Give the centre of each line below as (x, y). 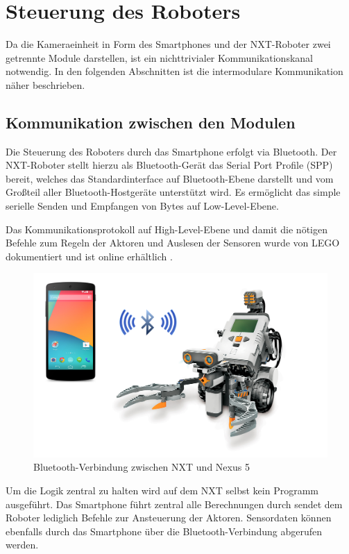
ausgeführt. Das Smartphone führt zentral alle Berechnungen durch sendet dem (174, 504)
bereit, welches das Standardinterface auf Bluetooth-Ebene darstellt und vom (170, 178)
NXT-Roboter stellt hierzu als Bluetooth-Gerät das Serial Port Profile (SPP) (169, 165)
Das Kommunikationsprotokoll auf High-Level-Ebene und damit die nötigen (167, 229)
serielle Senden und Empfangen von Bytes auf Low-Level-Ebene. (142, 206)
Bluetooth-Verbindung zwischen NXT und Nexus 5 (142, 467)
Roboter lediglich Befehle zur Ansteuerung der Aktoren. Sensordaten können (169, 518)
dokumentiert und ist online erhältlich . (89, 256)
